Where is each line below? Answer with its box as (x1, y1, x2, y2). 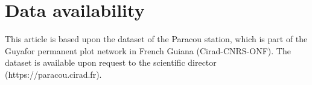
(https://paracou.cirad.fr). (5, 68, 102, 80)
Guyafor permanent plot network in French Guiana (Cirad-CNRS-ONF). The (5, 44, 291, 57)
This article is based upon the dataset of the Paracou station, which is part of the (5, 33, 308, 45)
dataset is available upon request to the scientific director (5, 56, 217, 69)
